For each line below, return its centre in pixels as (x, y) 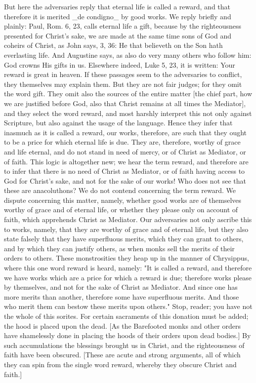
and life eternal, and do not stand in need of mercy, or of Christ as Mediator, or (125, 151)
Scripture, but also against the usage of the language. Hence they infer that (118, 123)
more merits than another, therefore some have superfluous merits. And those (122, 296)
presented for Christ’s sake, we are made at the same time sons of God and (118, 35)
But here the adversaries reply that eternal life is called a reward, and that (117, 6)
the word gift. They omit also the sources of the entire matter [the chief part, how (128, 94)
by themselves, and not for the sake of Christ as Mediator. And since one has (121, 287)
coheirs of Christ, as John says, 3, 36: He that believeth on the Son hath (113, 45)
